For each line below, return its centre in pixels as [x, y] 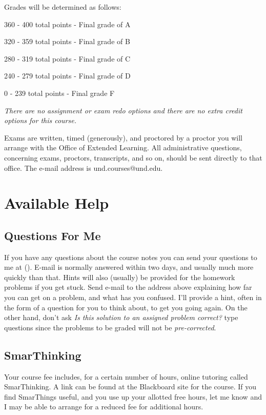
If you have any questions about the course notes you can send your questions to [131, 257]
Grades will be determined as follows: [63, 7]
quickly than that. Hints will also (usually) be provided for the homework [120, 277]
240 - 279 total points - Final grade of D [67, 76]
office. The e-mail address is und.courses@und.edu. [84, 167]
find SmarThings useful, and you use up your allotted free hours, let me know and [133, 396]
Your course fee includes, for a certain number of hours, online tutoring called [126, 376]
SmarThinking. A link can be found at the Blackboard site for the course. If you [130, 387]
